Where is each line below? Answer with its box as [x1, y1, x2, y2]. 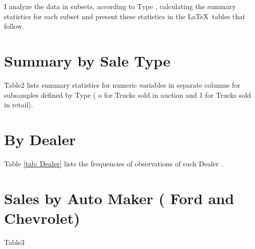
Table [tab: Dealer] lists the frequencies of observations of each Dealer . [4, 158, 223, 168]
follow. [4, 21, 24, 31]
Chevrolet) [4, 207, 80, 228]
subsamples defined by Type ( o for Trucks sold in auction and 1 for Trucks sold [4, 89, 251, 100]
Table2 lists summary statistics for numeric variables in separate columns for [4, 79, 240, 90]
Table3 [4, 236, 25, 247]
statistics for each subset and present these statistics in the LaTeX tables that [4, 11, 245, 21]
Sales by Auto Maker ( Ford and [4, 188, 234, 208]
